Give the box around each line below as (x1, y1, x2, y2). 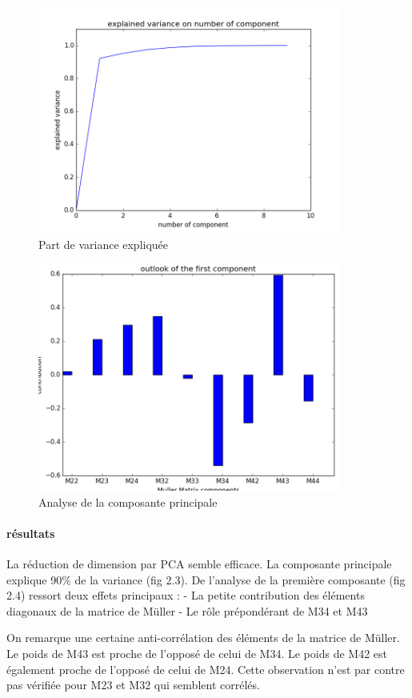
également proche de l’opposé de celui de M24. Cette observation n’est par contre (6, 660, 405, 677)
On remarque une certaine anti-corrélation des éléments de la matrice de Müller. (6, 629, 400, 646)
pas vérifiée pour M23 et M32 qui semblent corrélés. (6, 676, 260, 693)
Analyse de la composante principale (38, 493, 218, 510)
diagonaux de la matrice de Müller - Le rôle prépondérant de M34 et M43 (6, 602, 368, 619)
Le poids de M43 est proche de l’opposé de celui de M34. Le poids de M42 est (6, 645, 387, 662)
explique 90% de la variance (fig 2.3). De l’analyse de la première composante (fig (6, 571, 406, 588)
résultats (6, 524, 55, 541)
